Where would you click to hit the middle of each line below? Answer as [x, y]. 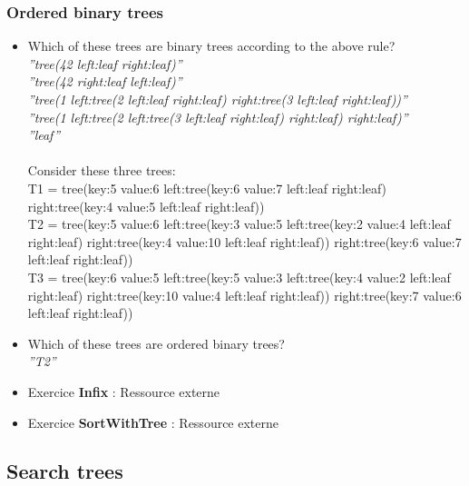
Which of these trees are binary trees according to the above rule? [211, 46]
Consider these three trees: [102, 170]
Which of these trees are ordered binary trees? [156, 343]
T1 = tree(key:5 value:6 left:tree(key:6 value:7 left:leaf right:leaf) [207, 188]
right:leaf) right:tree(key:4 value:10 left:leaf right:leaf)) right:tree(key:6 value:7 [244, 241]
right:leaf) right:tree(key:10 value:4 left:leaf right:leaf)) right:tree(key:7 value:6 [244, 295]
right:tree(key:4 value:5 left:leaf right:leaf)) [146, 206]
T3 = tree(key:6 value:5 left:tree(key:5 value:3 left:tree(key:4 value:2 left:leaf [239, 277]
